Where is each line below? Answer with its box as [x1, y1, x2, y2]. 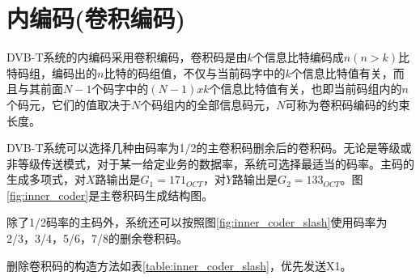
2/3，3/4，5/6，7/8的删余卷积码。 [6, 230, 188, 247]
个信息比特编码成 [252, 49, 344, 66]
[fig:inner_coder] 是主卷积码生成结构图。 [6, 186, 214, 203]
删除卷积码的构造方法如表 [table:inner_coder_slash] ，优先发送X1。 [6, 257, 352, 274]
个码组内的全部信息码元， [140, 95, 277, 112]
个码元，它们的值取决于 [6, 95, 131, 112]
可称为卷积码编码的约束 [285, 95, 410, 112]
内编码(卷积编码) [6, 2, 186, 35]
